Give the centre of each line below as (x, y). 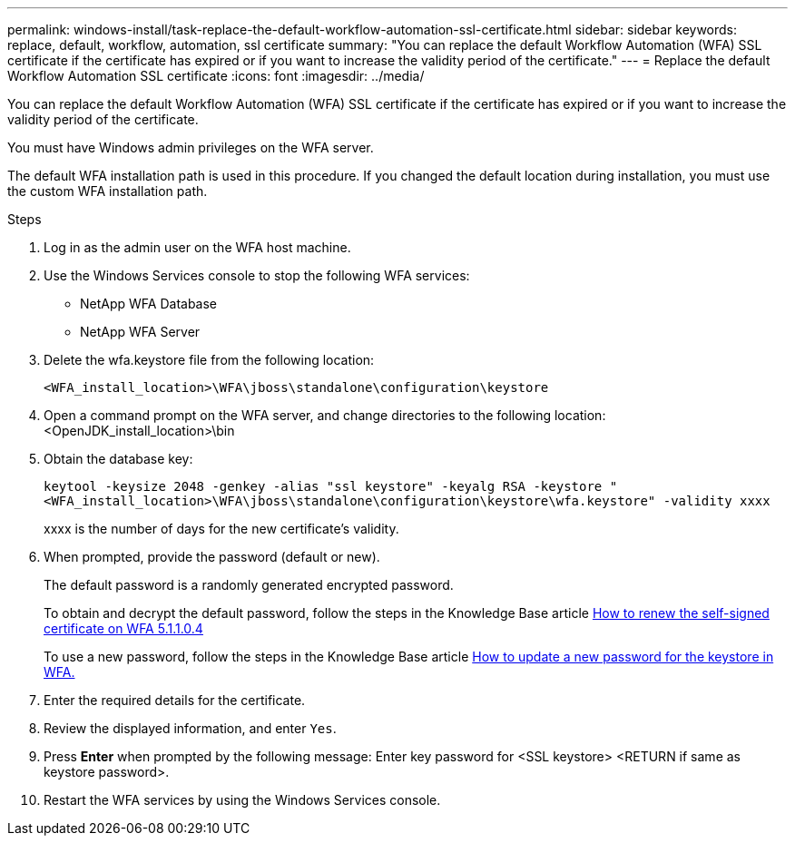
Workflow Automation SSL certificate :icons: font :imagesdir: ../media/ (216, 76)
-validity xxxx (716, 501)
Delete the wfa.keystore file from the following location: (209, 360)
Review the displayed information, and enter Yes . (190, 728)
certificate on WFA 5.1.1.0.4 (123, 628)
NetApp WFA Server (140, 332)
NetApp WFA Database (149, 304)
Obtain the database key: (118, 459)
